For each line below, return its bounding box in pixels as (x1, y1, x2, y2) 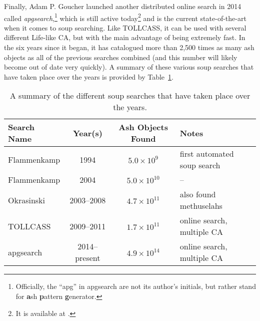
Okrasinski (8, 194, 45, 206)
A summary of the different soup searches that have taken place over (9, 90, 250, 102)
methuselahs (179, 200, 222, 212)
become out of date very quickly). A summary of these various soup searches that (4, 62, 254, 72)
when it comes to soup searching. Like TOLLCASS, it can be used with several (4, 22, 246, 33)
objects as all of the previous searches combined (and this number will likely (4, 52, 237, 62)
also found (179, 188, 216, 200)
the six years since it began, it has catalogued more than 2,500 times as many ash (4, 42, 254, 53)
